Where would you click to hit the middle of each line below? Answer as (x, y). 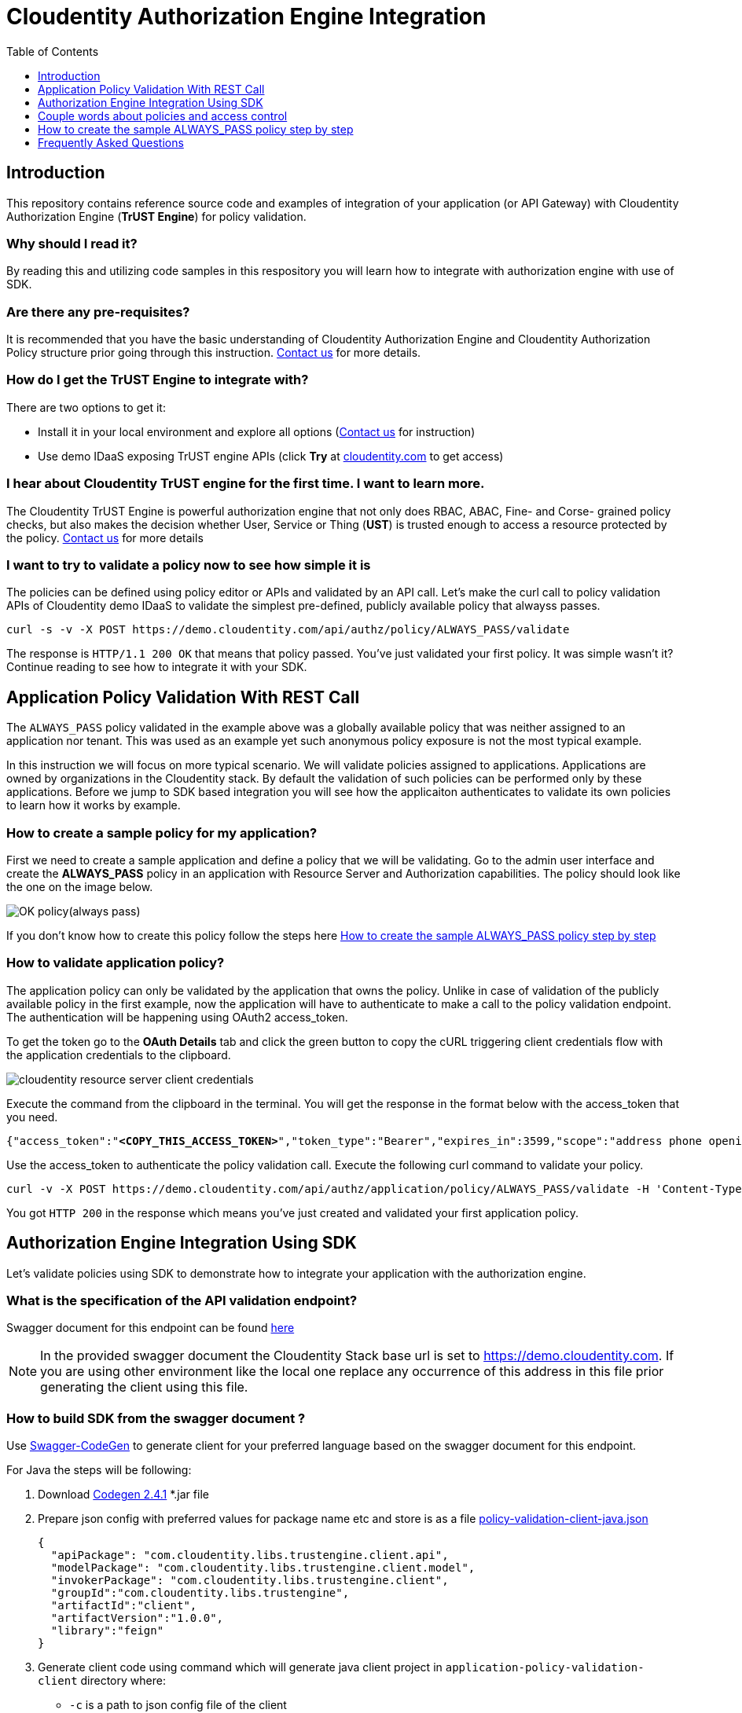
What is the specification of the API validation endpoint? (182, 1300)
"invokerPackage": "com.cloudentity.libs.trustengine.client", (250, 1581)
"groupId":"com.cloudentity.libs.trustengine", (200, 1593)
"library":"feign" (107, 1631)
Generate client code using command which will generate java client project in (240, 1667)
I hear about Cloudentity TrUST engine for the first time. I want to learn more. (246, 484)
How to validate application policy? (116, 963)
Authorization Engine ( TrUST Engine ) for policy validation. (156, 216)
